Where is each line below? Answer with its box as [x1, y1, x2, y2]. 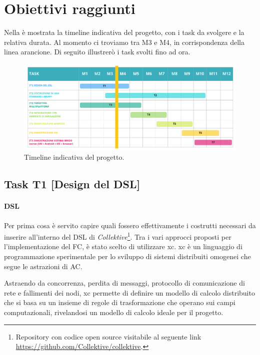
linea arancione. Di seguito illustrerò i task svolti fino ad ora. [4, 46, 190, 57]
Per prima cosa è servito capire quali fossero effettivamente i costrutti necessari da [4, 220, 256, 230]
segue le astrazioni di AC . [4, 261, 82, 271]
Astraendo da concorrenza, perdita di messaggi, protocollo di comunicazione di [4, 278, 245, 288]
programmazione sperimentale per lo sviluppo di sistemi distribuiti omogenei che [4, 251, 251, 261]
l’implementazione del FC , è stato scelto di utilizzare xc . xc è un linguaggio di [4, 241, 242, 252]
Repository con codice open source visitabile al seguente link [15, 331, 201, 342]
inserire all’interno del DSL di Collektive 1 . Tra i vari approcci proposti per [4, 230, 231, 242]
